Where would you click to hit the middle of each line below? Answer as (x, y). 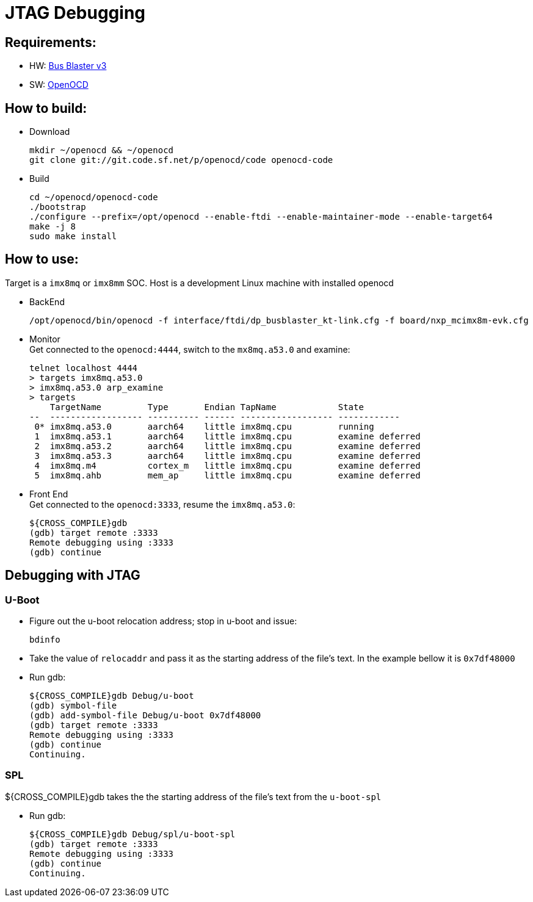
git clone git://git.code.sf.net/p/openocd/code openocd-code (181, 160)
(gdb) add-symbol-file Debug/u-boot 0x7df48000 (145, 716)
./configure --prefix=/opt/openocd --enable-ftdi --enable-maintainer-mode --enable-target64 (261, 217)
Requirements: (51, 42)
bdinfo (45, 640)
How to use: (42, 259)
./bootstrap (58, 207)
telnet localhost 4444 (84, 368)
